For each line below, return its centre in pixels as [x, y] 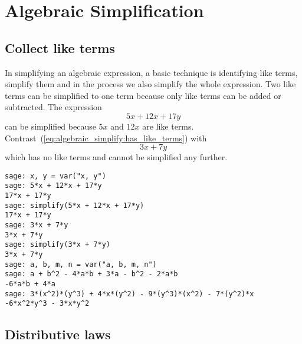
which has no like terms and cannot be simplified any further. [116, 157]
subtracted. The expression [53, 107]
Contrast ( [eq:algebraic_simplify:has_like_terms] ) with [106, 138]
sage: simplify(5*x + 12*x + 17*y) [75, 205]
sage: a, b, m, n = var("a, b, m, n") [81, 264]
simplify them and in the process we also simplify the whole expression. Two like [150, 84]
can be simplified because [50, 126]
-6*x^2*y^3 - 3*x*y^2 [47, 304]
